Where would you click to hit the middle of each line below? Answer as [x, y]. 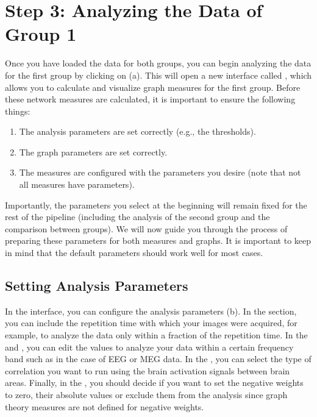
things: [18, 111]
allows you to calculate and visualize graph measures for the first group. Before [153, 87]
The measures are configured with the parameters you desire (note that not [160, 172]
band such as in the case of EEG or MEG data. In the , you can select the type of [158, 359]
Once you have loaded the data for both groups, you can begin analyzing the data [158, 63]
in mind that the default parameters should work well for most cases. [134, 253]
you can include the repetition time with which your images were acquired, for [151, 323]
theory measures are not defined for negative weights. [105, 406]
